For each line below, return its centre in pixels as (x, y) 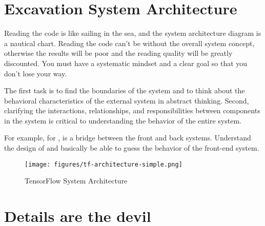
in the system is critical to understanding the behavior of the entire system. (123, 120)
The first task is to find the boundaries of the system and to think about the (125, 90)
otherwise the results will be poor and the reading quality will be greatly (118, 53)
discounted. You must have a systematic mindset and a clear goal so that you (126, 63)
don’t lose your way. (36, 73)
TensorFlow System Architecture (76, 181)
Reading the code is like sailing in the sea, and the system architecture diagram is (133, 33)
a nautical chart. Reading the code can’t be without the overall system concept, (129, 43)
